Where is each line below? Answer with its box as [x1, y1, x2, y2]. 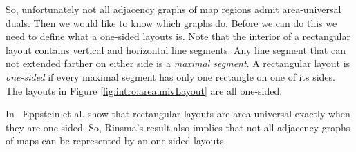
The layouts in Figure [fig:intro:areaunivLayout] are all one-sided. [6, 83, 283, 97]
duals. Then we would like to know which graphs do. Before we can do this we [6, 15, 337, 30]
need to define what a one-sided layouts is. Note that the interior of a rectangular [6, 29, 350, 44]
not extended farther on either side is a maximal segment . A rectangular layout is [6, 56, 350, 70]
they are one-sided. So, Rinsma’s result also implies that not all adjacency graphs [6, 120, 350, 134]
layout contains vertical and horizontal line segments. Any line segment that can [6, 42, 346, 57]
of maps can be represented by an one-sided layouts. [6, 133, 227, 148]
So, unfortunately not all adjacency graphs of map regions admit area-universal [6, 2, 341, 16]
